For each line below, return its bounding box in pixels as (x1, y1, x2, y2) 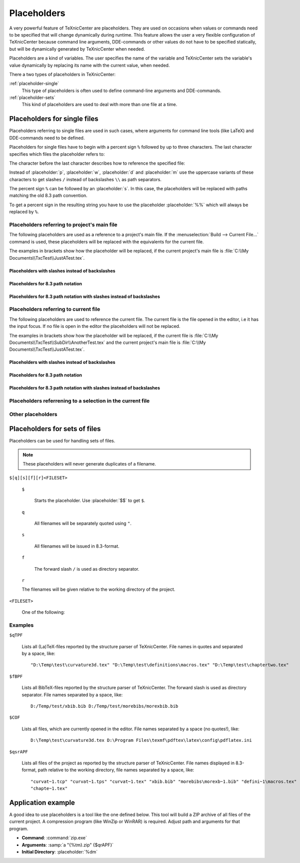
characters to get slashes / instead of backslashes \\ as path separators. (9, 176, 162, 182)
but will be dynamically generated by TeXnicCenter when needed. (9, 46, 145, 52)
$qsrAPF (9, 749, 28, 754)
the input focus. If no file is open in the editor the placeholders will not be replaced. (9, 323, 180, 329)
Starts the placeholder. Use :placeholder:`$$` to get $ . (34, 498, 145, 504)
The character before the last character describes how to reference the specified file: (9, 160, 185, 166)
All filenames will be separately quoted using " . (34, 521, 132, 527)
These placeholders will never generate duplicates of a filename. (22, 461, 156, 467)
